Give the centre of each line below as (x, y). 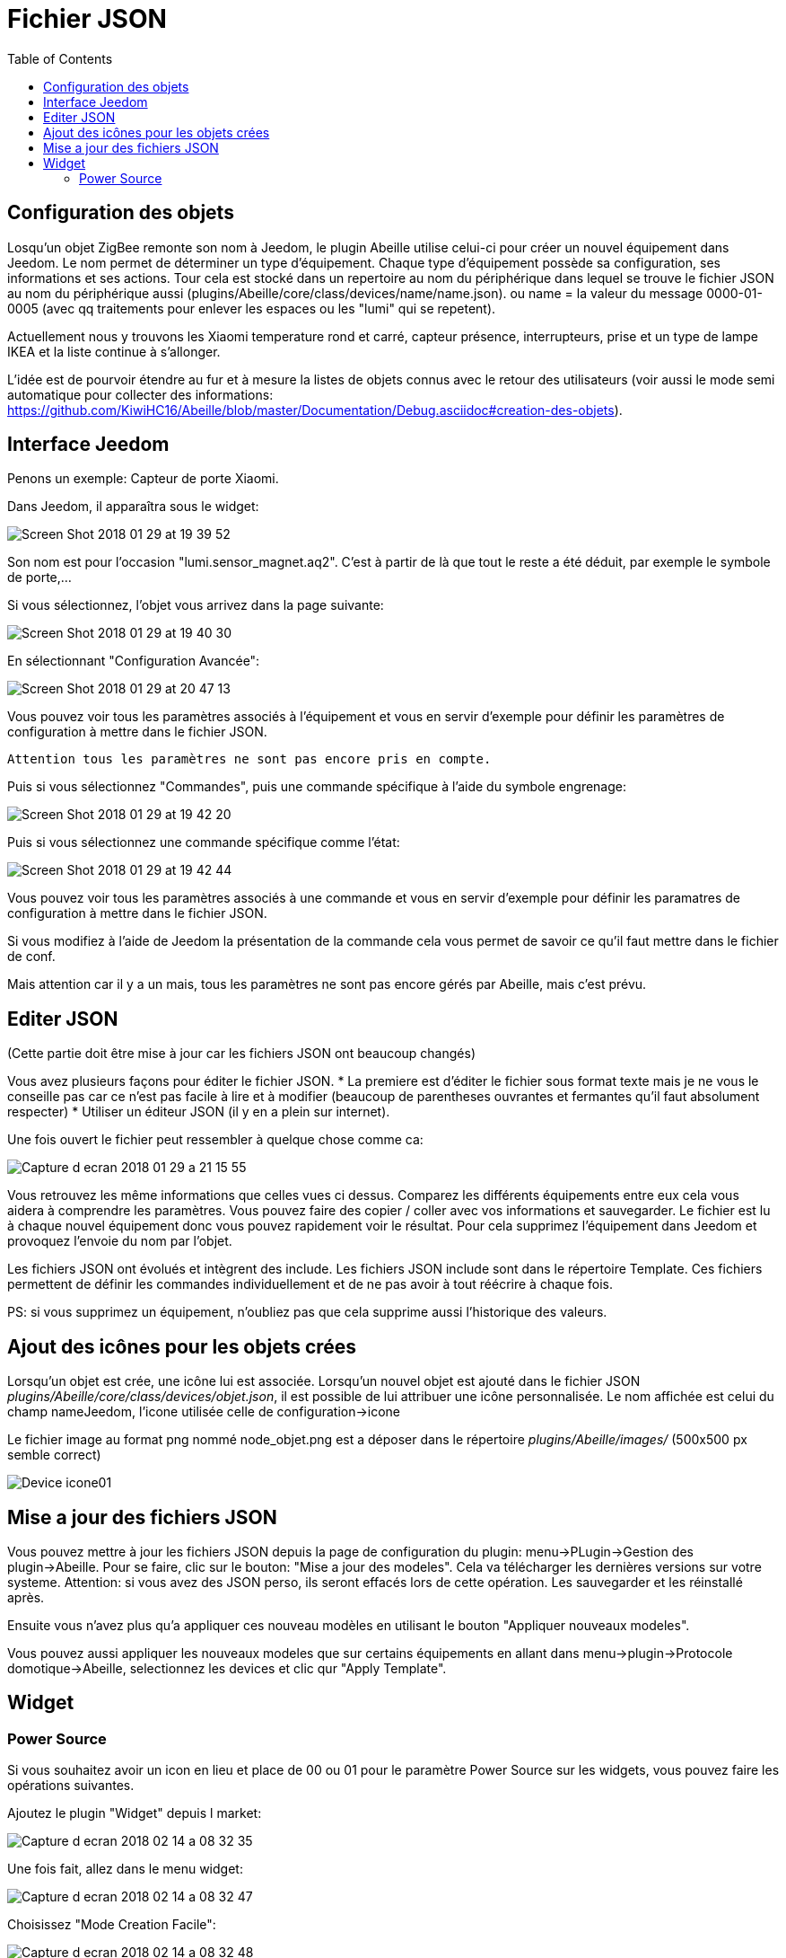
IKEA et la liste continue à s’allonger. (114, 351)
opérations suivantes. (71, 1786)
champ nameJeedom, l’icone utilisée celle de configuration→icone (204, 1412)
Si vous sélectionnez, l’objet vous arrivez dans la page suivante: (196, 605)
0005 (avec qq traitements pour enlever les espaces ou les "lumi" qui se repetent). (252, 308)
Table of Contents (60, 58)
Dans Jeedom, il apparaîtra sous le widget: (133, 507)
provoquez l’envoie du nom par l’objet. (120, 1241)
